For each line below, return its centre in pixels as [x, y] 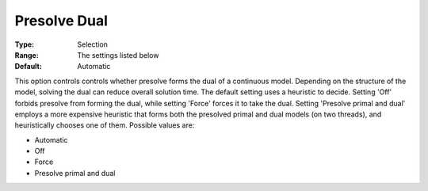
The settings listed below [118, 55]
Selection [93, 44]
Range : [27, 55]
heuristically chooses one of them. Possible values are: [105, 125]
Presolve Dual [61, 21]
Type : [25, 44]
